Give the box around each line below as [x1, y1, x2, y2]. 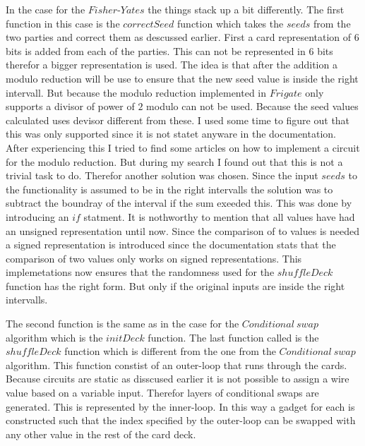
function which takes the [177, 16, 284, 30]
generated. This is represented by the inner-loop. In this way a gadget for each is [6, 399, 355, 414]
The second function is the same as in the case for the [6, 316, 239, 331]
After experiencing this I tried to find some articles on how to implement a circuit [6, 140, 360, 155]
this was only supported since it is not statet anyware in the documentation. [6, 126, 336, 141]
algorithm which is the [6, 330, 103, 344]
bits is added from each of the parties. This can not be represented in [6, 43, 306, 58]
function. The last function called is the [148, 330, 319, 344]
